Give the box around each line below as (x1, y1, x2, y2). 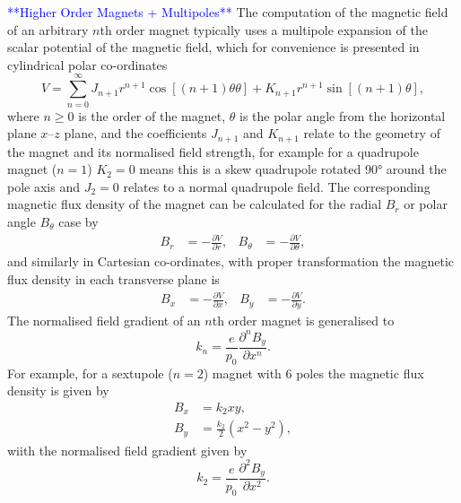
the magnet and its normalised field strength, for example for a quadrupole (7, 142, 419, 160)
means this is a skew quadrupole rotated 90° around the (139, 160, 447, 178)
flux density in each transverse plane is (7, 269, 220, 288)
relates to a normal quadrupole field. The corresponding (123, 177, 431, 195)
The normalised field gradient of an (7, 311, 201, 330)
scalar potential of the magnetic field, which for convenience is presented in (7, 38, 420, 56)
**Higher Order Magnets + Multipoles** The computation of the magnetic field (7, 3, 448, 21)
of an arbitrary (7, 20, 89, 39)
